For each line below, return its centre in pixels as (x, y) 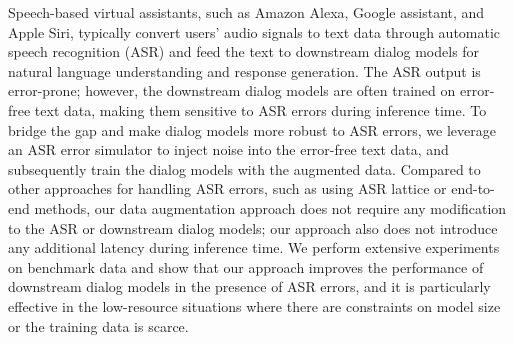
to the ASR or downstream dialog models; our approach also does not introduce (253, 227)
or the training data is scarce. (98, 325)
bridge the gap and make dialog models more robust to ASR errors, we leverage (252, 129)
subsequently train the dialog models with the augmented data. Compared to (244, 168)
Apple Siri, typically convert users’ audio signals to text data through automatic (254, 31)
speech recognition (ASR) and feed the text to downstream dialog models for (244, 51)
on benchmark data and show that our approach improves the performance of (246, 266)
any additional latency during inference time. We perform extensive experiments (254, 247)
